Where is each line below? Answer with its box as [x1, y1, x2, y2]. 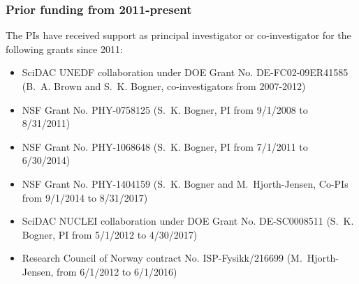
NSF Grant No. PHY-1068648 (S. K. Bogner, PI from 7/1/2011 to [22, 139, 308, 154]
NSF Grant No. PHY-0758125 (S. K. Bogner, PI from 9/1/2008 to [22, 102, 308, 117]
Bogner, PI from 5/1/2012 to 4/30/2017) [22, 227, 198, 241]
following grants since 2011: [6, 41, 123, 56]
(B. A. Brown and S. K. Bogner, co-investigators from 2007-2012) [22, 79, 306, 93]
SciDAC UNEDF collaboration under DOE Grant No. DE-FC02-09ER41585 [22, 65, 349, 80]
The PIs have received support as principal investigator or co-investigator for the [6, 28, 351, 43]
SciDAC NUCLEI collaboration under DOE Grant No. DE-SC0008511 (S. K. [22, 214, 354, 228]
